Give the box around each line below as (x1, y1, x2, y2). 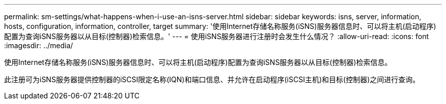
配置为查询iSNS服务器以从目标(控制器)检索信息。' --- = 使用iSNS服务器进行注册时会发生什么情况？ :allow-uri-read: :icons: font (4, 32, 429, 41)
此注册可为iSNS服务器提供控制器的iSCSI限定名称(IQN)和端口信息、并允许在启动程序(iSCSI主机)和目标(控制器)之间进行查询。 (4, 75, 420, 84)
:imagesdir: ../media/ (4, 41, 73, 50)
